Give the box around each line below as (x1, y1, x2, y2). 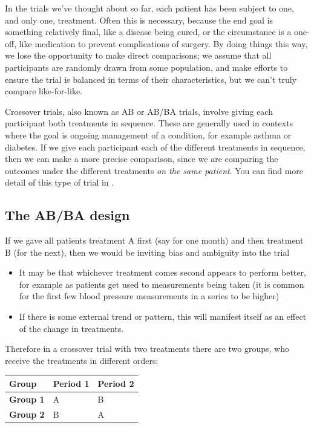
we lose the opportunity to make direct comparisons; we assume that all (5, 49, 272, 62)
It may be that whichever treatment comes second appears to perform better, (19, 266, 306, 279)
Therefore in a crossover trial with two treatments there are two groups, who (5, 342, 289, 355)
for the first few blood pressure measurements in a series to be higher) (19, 290, 280, 302)
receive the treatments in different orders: (5, 354, 159, 366)
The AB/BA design (5, 206, 130, 224)
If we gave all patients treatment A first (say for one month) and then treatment (5, 234, 304, 247)
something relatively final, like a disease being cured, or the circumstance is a (5, 25, 292, 38)
